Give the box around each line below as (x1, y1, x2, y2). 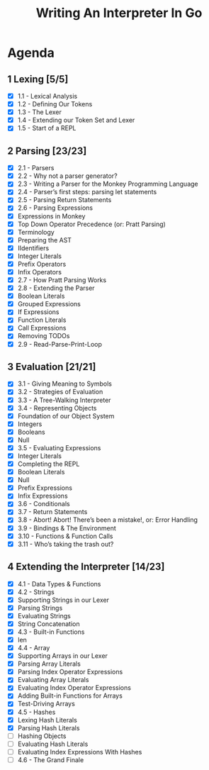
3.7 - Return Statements (17, 508, 88, 516)
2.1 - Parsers (17, 164, 55, 172)
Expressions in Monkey (17, 211, 86, 221)
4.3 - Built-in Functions (17, 627, 85, 636)
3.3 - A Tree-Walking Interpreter (17, 396, 111, 404)
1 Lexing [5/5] (7, 73, 69, 85)
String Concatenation (17, 619, 80, 628)
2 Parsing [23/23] (7, 145, 87, 157)
